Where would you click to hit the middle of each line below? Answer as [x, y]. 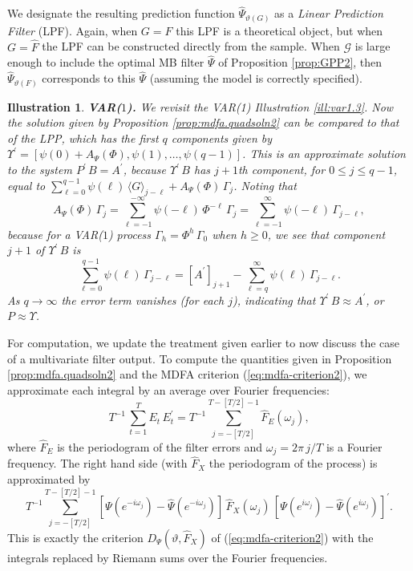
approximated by [49, 479]
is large [373, 46]
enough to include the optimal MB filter [106, 62]
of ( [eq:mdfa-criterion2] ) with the [292, 537]
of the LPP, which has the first [83, 138]
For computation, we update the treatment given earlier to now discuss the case [204, 343]
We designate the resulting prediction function [121, 13]
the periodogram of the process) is [293, 463]
